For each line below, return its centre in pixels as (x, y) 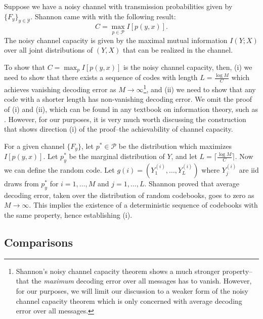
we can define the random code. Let (59, 169)
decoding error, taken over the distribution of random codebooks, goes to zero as (129, 195)
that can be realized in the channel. (178, 50)
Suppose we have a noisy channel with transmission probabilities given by (118, 6)
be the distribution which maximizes (175, 146)
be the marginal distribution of (117, 156)
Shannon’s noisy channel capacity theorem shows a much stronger (118, 271)
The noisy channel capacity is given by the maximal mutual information (116, 40)
